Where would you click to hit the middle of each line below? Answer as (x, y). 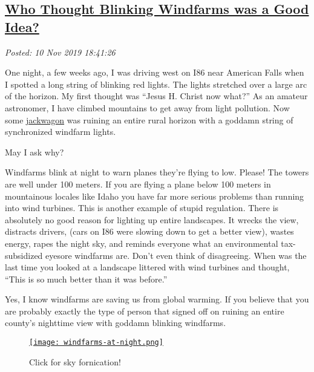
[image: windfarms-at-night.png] (96, 343)
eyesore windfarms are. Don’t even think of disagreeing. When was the (176, 255)
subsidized (24, 255)
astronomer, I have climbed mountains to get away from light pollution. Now (147, 107)
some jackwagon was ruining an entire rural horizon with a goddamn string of (149, 119)
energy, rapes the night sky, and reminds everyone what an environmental (142, 243)
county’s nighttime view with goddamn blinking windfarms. (116, 323)
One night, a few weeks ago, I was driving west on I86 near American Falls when (155, 72)
